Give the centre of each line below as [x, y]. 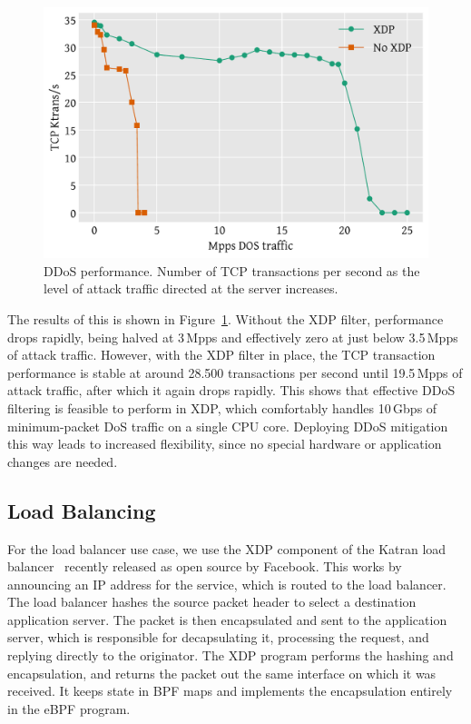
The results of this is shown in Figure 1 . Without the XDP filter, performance [226, 318]
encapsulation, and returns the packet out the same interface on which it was [222, 673]
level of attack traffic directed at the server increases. [191, 288]
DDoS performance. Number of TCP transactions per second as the [232, 270]
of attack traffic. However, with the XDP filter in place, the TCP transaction [221, 355]
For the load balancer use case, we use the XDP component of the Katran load [227, 548]
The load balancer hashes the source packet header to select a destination [212, 602]
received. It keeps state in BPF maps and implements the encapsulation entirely [230, 691]
